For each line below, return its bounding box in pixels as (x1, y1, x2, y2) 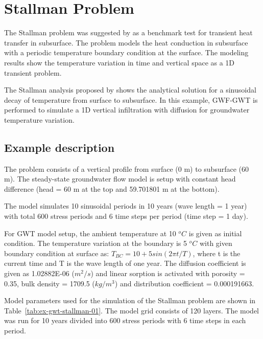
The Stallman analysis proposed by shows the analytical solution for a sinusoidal (4, 84, 256, 95)
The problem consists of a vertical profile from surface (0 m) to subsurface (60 (4, 163, 249, 174)
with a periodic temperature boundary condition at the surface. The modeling (4, 47, 249, 58)
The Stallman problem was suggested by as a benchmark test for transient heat (4, 27, 253, 38)
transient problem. (4, 67, 62, 78)
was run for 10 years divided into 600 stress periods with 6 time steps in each (4, 315, 246, 326)
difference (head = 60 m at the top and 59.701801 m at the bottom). (4, 183, 220, 194)
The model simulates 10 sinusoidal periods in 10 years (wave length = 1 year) (4, 200, 247, 211)
